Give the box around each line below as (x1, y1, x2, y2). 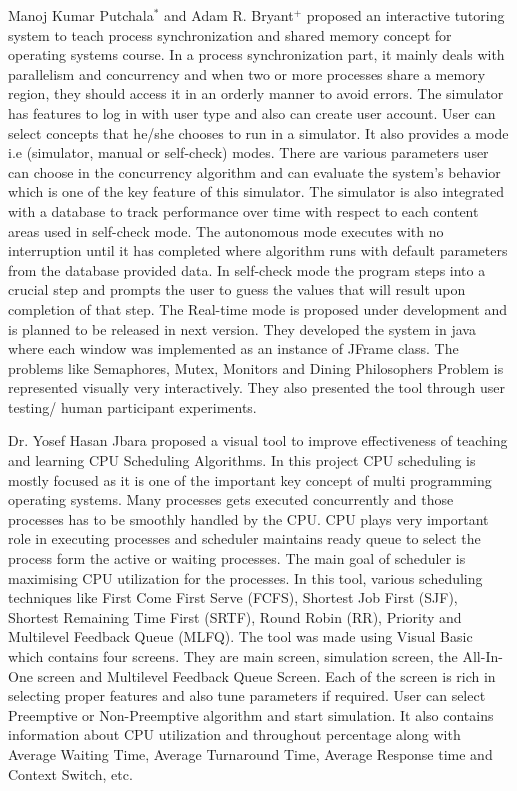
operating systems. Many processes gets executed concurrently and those (8, 489, 454, 510)
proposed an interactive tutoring (306, 5, 505, 25)
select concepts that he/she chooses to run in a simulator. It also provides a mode (8, 122, 509, 143)
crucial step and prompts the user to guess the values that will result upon (8, 279, 466, 300)
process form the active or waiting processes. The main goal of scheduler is (8, 548, 466, 569)
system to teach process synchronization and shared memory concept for (8, 24, 452, 45)
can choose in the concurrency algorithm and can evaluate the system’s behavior (8, 161, 501, 182)
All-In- (462, 646, 503, 666)
